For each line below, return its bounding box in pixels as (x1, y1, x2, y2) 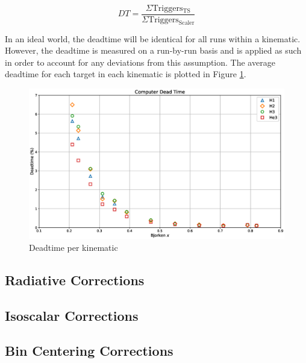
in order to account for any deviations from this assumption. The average (5, 55, 275, 68)
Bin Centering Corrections (5, 341, 173, 360)
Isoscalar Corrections (5, 306, 139, 324)
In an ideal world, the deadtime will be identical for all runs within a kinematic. (5, 32, 301, 45)
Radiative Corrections (5, 270, 145, 289)
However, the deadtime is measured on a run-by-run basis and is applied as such (5, 44, 302, 57)
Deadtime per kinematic (29, 241, 118, 253)
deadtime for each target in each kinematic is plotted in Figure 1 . (5, 68, 246, 80)
